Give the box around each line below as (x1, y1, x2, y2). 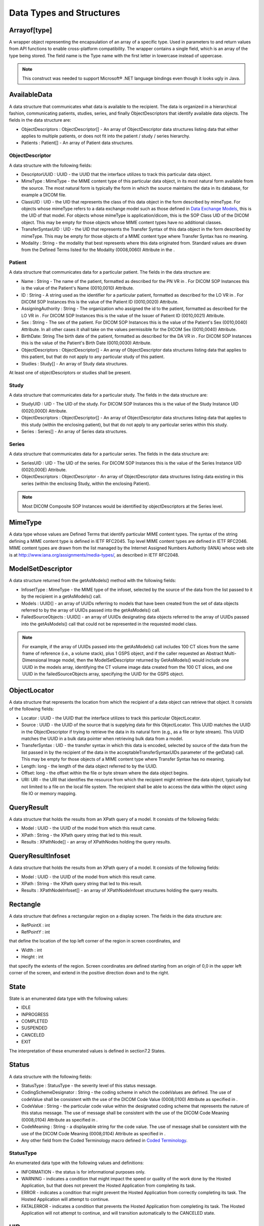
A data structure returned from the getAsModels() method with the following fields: (9, 578, 176, 584)
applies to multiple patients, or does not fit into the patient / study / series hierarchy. (21, 133, 191, 139)
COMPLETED (21, 1018, 48, 1024)
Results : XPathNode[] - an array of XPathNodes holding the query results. (21, 839, 171, 845)
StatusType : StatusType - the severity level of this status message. (21, 1082, 157, 1088)
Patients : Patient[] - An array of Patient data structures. (21, 140, 134, 146)
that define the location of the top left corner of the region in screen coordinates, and (9, 938, 180, 944)
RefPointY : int (21, 929, 50, 935)
